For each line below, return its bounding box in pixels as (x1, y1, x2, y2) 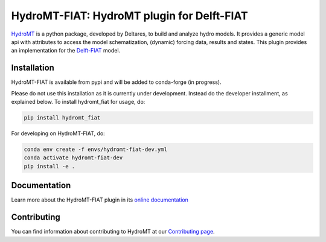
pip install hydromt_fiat (24, 115, 101, 121)
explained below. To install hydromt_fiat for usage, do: (11, 98, 145, 106)
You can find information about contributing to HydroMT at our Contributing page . (11, 228, 215, 235)
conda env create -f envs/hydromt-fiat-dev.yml (24, 145, 167, 153)
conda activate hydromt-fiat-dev (24, 154, 123, 161)
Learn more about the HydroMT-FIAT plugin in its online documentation (11, 196, 188, 203)
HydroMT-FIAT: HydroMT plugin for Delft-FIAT (11, 9, 248, 22)
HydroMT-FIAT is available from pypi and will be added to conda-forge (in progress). (11, 78, 222, 86)
